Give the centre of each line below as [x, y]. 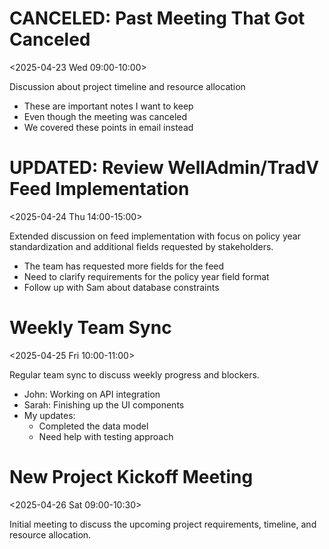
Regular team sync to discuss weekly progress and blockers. [134, 374]
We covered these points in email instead [108, 127]
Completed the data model [93, 426]
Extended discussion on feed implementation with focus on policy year [155, 236]
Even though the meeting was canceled [105, 116]
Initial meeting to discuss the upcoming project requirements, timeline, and [163, 524]
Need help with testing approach [106, 436]
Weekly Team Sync [90, 328]
